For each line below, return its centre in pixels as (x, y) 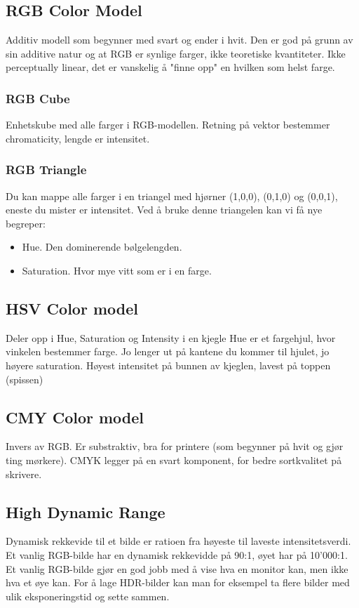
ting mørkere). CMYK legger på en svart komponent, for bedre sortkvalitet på (174, 460)
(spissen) (25, 379)
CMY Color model (75, 417)
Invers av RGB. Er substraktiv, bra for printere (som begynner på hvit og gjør (175, 446)
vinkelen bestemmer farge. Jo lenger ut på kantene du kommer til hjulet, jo (168, 351)
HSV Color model (72, 308)
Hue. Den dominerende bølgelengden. (102, 247)
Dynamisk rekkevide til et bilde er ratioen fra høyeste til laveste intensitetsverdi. (178, 541)
